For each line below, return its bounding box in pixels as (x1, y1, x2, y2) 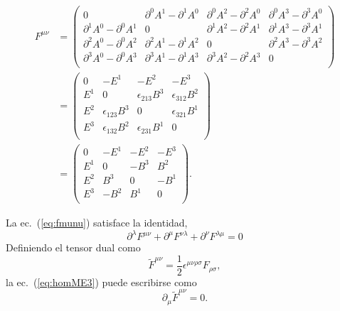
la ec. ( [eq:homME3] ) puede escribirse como (6, 274, 197, 289)
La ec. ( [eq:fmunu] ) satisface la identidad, (6, 215, 188, 230)
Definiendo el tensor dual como (6, 240, 141, 255)
